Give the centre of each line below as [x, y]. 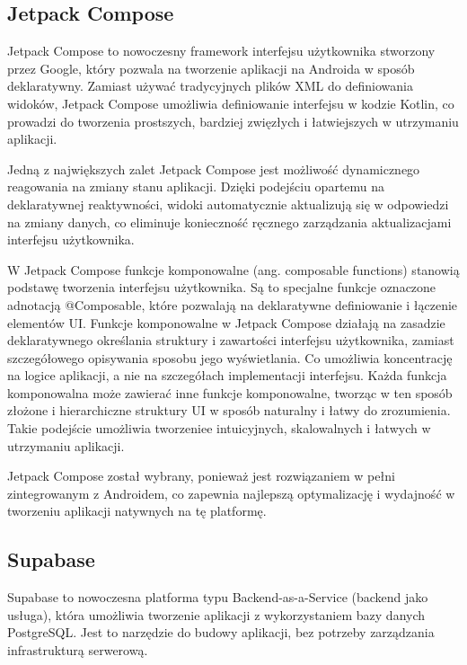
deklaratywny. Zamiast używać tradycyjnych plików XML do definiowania [210, 86]
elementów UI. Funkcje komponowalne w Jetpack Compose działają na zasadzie [226, 322]
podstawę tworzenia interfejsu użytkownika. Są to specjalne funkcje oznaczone [222, 287]
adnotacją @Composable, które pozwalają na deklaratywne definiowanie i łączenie [233, 304]
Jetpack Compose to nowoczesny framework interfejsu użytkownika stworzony [221, 51]
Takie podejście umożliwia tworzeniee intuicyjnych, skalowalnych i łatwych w [219, 428]
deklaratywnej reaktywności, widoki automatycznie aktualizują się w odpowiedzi [228, 204]
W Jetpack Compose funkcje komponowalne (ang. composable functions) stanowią [233, 269]
